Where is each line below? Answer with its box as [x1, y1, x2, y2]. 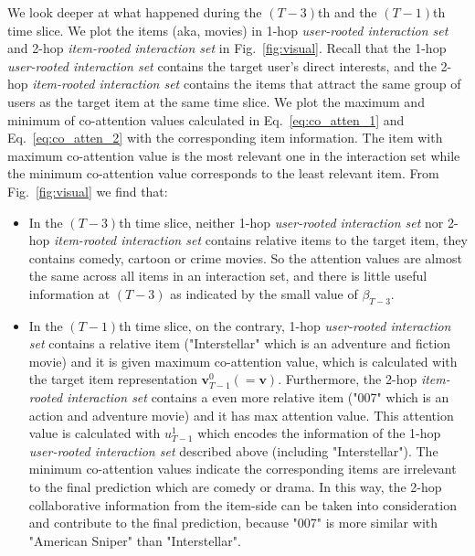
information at [28, 283, 111, 303]
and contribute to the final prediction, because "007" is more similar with [28, 513, 438, 532]
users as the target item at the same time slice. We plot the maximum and [7, 91, 425, 111]
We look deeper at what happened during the [7, 3, 262, 21]
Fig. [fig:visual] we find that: [7, 181, 168, 200]
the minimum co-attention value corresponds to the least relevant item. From [7, 164, 439, 183]
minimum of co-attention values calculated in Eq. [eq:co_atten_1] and [7, 110, 405, 129]
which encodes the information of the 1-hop [197, 423, 441, 443]
